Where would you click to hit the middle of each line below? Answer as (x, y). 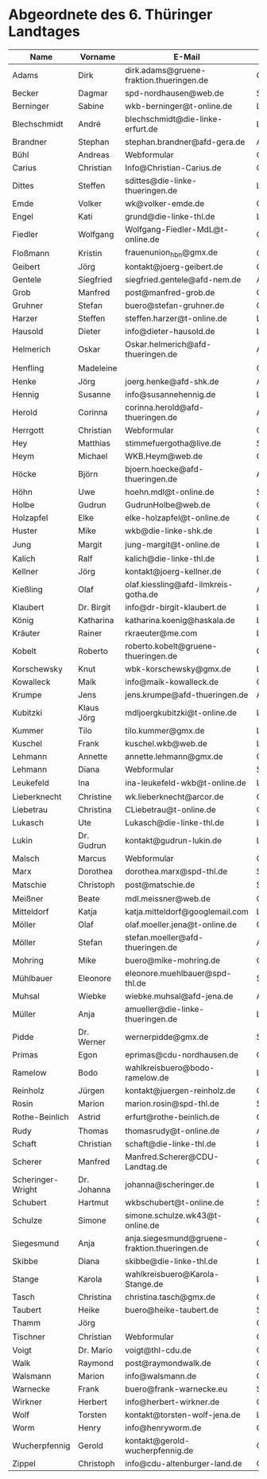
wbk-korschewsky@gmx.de (178, 668)
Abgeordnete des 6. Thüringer (110, 15)
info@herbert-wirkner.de (172, 1402)
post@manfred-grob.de (170, 293)
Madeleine (98, 368)
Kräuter (26, 632)
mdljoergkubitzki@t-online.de (181, 712)
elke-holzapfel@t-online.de (178, 518)
